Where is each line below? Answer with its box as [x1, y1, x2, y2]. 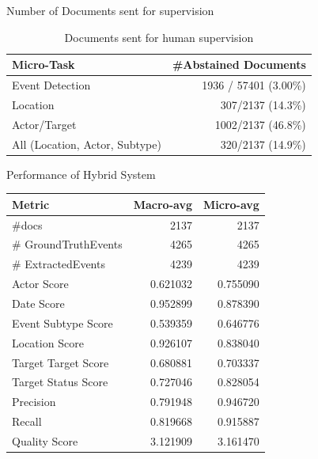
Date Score [12, 294, 65, 311]
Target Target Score [12, 354, 109, 370]
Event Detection [12, 77, 91, 93]
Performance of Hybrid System [6, 165, 156, 182]
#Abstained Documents [172, 56, 306, 73]
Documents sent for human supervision [64, 28, 254, 45]
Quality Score [12, 432, 78, 449]
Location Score [12, 334, 84, 351]
